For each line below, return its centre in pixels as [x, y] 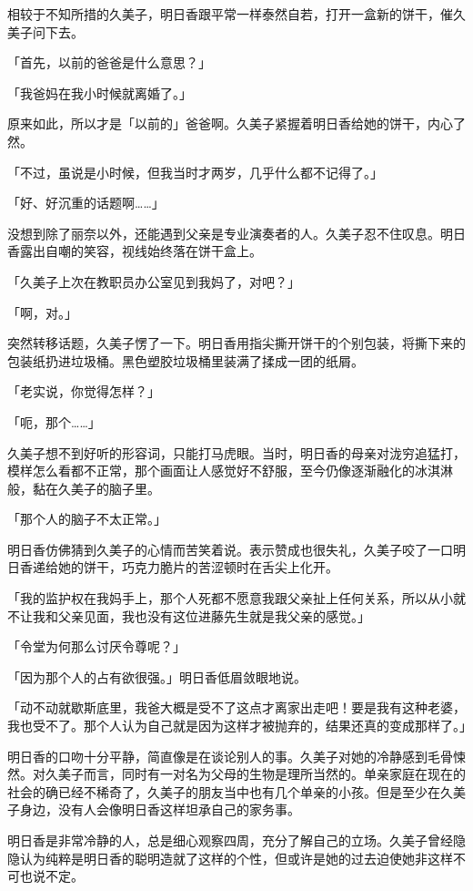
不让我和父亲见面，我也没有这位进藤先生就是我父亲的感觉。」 [189, 615]
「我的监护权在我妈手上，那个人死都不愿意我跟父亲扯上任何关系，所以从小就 [236, 598]
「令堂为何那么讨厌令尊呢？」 [96, 646]
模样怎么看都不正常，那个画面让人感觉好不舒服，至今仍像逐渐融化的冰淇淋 [230, 471]
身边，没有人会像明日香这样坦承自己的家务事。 [160, 809]
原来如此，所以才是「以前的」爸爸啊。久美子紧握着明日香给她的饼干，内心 [230, 123]
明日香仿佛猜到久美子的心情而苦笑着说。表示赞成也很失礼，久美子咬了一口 [230, 549]
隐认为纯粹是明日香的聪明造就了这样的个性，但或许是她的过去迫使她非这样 [230, 858]
